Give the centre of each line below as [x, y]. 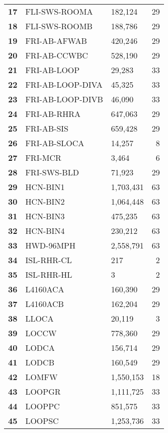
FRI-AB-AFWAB [56, 41]
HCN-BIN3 [45, 216]
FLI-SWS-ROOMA [59, 11]
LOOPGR [43, 391]
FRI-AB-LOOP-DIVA [64, 84]
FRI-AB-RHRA [53, 114]
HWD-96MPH [50, 245]
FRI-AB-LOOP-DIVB [64, 99]
